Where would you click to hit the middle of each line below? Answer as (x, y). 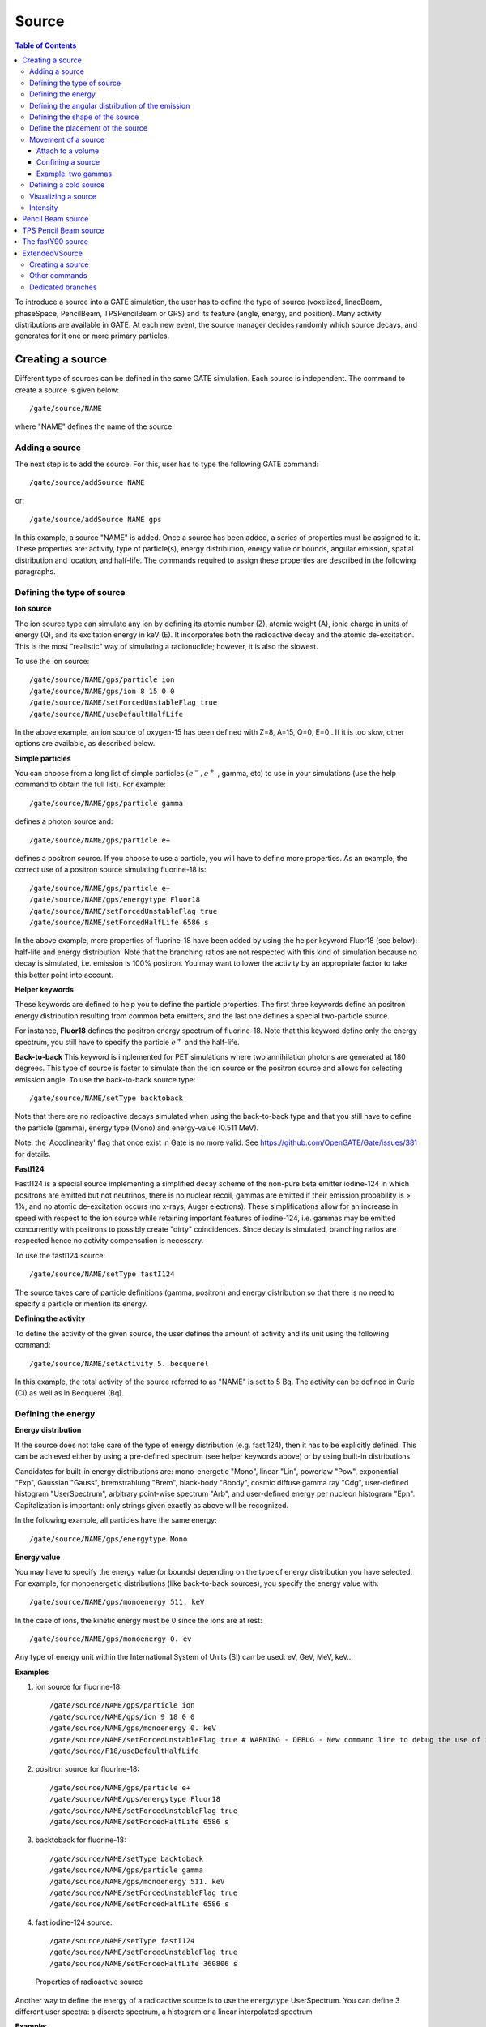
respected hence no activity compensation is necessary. (109, 1241)
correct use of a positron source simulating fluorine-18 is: (111, 870)
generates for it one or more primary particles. (92, 336)
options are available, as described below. (85, 744)
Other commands (58, 276)
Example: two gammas (75, 174)
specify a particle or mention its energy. (81, 1303)
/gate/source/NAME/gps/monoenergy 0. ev (111, 1639)
